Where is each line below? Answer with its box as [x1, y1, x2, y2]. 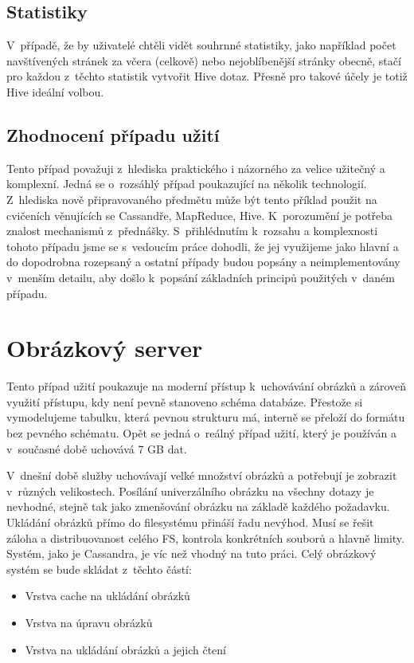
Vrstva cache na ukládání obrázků [25, 587, 190, 604]
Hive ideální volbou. [6, 83, 104, 100]
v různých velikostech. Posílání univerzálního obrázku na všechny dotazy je [6, 482, 374, 499]
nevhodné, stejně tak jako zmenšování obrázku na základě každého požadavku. [6, 498, 390, 515]
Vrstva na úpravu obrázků [25, 614, 153, 630]
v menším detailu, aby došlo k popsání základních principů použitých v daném [6, 269, 395, 285]
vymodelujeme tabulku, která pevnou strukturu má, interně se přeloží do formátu [6, 409, 405, 426]
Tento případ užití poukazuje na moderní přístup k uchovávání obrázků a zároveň [6, 378, 406, 394]
